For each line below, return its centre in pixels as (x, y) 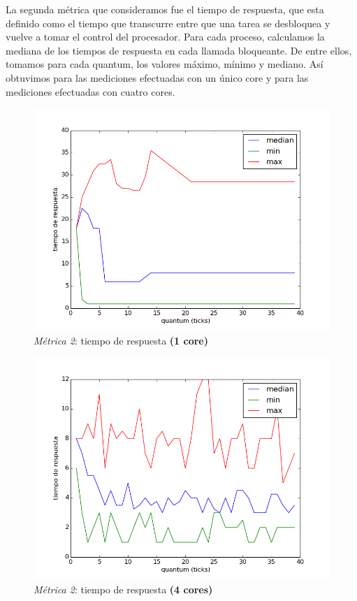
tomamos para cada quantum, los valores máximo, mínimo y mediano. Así (165, 64)
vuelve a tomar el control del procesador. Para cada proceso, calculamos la (165, 37)
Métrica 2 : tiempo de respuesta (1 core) (121, 340)
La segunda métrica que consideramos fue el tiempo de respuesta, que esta (165, 9)
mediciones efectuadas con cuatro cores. (90, 91)
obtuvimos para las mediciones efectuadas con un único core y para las (157, 77)
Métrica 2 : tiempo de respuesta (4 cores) (123, 589)
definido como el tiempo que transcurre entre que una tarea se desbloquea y (168, 23)
